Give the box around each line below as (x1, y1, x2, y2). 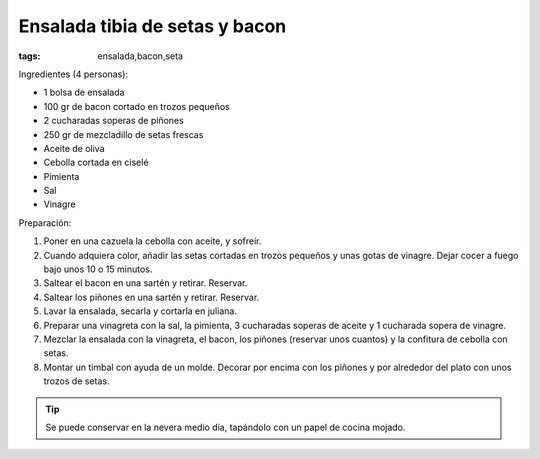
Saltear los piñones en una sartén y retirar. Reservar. (43, 291, 260, 303)
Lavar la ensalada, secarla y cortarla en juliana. (43, 305, 237, 317)
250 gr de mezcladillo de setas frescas (43, 128, 204, 140)
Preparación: (18, 216, 72, 229)
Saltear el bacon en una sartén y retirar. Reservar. (43, 277, 248, 289)
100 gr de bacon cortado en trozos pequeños (43, 100, 230, 112)
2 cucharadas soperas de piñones (43, 115, 184, 127)
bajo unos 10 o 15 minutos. (43, 263, 153, 275)
